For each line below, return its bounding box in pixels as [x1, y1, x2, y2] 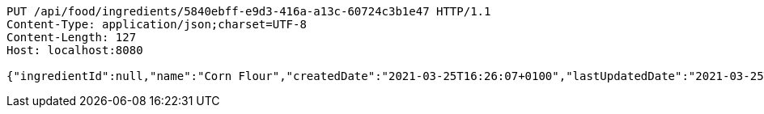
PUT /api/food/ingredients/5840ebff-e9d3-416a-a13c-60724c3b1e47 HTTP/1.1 [6, 5, 491, 18]
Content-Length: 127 [6, 31, 137, 44]
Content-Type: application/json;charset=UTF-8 [6, 18, 307, 31]
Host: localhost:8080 [6, 44, 143, 57]
